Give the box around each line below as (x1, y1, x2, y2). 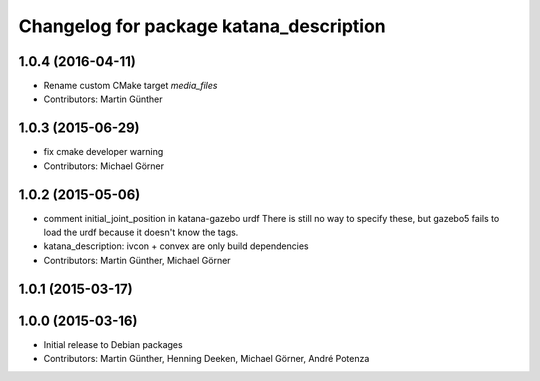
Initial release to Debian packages (43, 338, 184, 350)
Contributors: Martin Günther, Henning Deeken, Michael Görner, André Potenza (43, 353, 370, 365)
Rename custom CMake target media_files (43, 80, 218, 92)
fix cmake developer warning (43, 146, 164, 158)
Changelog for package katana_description (18, 15, 387, 37)
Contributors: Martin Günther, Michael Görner (43, 254, 231, 266)
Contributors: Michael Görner (43, 160, 165, 172)
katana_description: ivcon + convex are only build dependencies (43, 240, 309, 252)
